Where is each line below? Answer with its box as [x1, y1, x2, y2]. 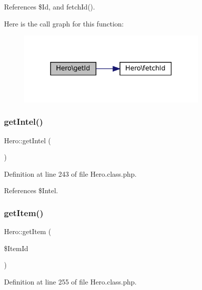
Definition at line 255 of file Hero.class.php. [4, 277, 137, 287]
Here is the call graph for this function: [4, 18, 124, 28]
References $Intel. [4, 185, 58, 196]
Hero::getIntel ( [4, 135, 51, 145]
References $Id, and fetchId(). [4, 1, 95, 11]
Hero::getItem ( [4, 226, 51, 237]
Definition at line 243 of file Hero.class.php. [4, 168, 137, 179]
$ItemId [4, 243, 28, 253]
